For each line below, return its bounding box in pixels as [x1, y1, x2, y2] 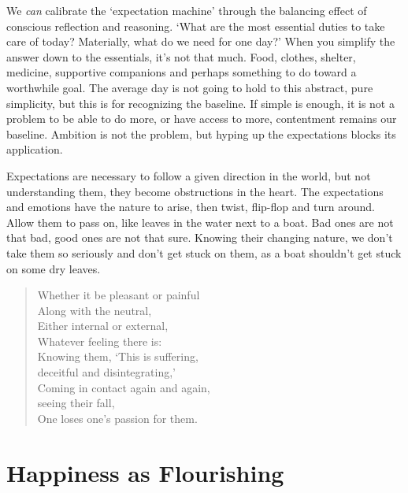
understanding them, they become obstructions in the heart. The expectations [6, 183, 384, 199]
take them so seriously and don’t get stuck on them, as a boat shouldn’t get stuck [6, 244, 402, 261]
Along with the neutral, [37, 302, 152, 318]
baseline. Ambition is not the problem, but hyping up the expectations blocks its [6, 125, 396, 142]
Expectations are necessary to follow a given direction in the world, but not [6, 167, 371, 183]
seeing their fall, [37, 395, 115, 411]
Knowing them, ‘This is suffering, [37, 348, 198, 365]
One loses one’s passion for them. [37, 410, 198, 426]
